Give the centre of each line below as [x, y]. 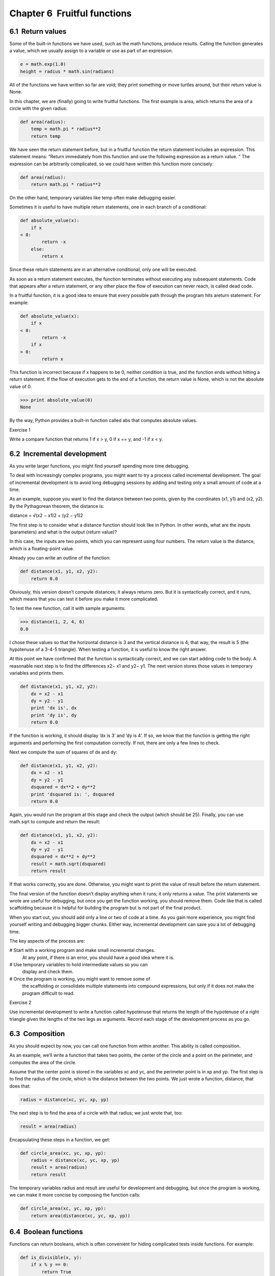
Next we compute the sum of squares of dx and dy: [63, 752]
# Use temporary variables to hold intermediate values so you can [78, 965]
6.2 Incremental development [58, 453]
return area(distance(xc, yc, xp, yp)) [81, 1216]
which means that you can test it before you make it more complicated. [84, 599]
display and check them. [48, 972]
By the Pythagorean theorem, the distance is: [57, 506]
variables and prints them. [37, 673]
